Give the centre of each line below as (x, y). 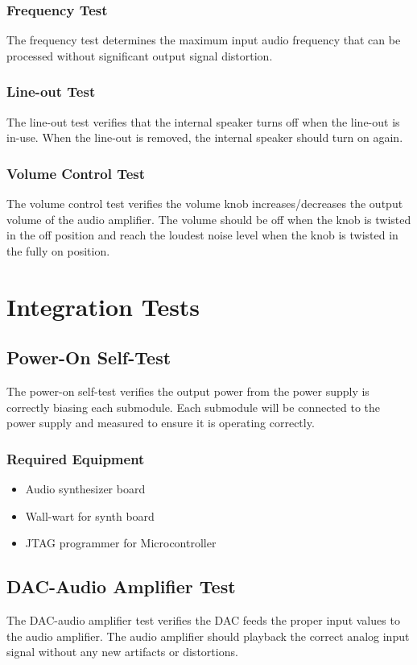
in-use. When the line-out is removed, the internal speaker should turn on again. (205, 137)
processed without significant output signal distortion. (140, 55)
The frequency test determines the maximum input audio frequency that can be (204, 40)
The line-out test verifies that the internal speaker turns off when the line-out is (203, 121)
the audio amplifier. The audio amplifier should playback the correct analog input (208, 636)
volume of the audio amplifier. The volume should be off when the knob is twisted (209, 219)
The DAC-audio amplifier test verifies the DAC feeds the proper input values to (203, 619)
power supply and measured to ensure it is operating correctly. (161, 423)
